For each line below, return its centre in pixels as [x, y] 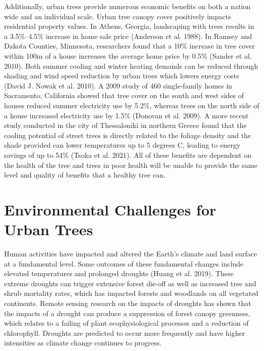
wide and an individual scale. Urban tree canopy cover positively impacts [118, 16]
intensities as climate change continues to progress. [83, 343]
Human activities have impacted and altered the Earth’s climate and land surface [131, 253]
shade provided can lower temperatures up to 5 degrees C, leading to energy [122, 145]
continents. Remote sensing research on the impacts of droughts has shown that [128, 303]
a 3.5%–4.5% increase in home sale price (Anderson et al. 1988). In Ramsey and [128, 36]
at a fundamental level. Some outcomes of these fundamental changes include [124, 263]
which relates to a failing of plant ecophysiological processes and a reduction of [126, 323]
